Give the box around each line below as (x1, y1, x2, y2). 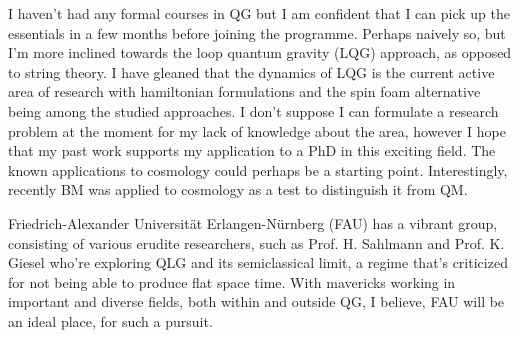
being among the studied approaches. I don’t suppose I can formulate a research (8, 100, 499, 121)
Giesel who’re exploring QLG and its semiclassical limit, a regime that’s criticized (8, 252, 508, 273)
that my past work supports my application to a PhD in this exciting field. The (8, 140, 496, 161)
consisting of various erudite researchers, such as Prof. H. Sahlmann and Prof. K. (8, 232, 505, 253)
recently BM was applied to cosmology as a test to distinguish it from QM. (8, 179, 468, 200)
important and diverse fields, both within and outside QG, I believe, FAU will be (8, 291, 505, 312)
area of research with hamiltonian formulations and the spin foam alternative (8, 81, 481, 102)
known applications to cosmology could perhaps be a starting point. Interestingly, (8, 159, 508, 180)
